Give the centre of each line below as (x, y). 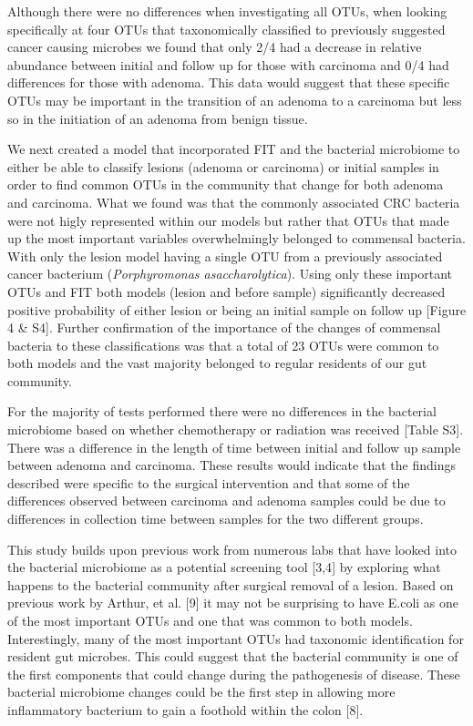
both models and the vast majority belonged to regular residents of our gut (217, 363)
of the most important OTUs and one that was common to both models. (210, 620)
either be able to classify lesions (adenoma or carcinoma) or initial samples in (223, 166)
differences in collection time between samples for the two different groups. (216, 519)
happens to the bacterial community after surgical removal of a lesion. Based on (231, 584)
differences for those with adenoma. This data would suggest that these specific (229, 82)
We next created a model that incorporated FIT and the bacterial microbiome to (234, 149)
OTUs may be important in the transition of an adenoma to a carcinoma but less (235, 100)
